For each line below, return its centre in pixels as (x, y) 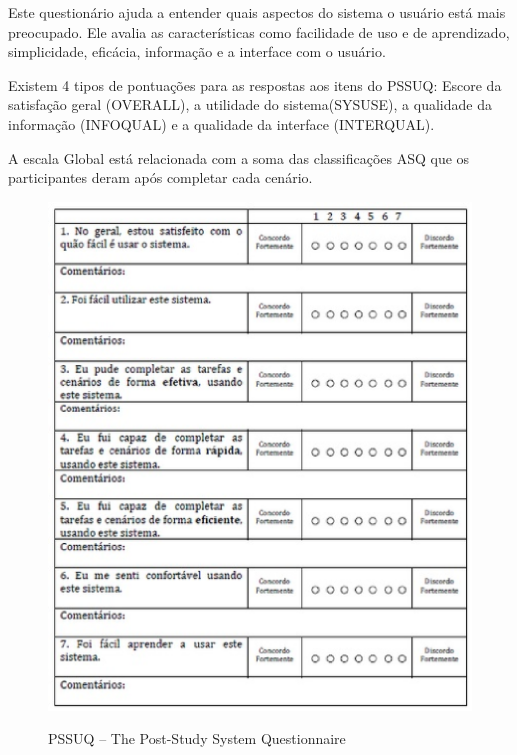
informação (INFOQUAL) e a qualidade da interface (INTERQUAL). (221, 123)
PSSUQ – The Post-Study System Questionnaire (197, 738)
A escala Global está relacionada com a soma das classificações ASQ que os (239, 157)
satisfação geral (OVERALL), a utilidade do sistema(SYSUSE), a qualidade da (250, 104)
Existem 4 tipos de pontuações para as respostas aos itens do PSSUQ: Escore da (255, 84)
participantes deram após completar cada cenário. (160, 177)
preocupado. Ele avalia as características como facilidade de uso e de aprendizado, (259, 31)
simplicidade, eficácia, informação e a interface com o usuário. (197, 51)
